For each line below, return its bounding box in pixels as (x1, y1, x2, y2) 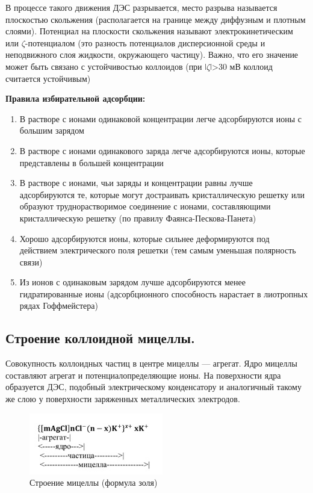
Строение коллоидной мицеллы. (5, 329, 195, 347)
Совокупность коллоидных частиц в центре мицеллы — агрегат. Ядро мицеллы (5, 357, 297, 370)
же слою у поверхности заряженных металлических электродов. (5, 392, 240, 405)
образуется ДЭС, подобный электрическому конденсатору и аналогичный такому (5, 380, 302, 393)
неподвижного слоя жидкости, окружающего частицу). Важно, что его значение (5, 48, 299, 61)
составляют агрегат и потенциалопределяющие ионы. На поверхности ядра (5, 368, 281, 381)
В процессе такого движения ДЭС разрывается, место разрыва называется (5, 1, 277, 13)
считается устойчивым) (5, 72, 91, 84)
